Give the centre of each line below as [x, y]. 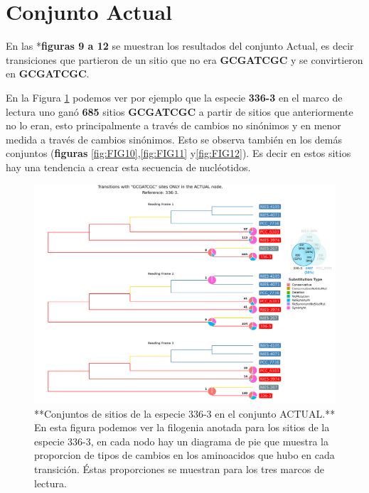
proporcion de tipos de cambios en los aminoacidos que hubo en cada [184, 455]
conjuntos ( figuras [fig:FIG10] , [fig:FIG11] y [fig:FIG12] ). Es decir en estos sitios [178, 153]
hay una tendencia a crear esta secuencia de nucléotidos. [128, 167]
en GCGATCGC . [48, 74]
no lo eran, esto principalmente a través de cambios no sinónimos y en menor [173, 125]
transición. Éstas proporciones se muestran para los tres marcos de [179, 468]
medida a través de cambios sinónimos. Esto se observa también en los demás [174, 139]
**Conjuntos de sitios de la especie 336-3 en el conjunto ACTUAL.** [185, 413]
